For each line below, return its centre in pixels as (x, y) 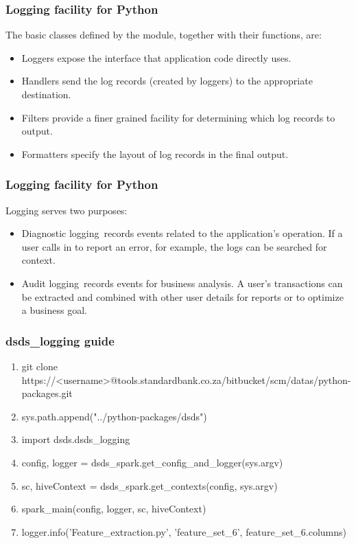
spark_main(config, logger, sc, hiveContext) (114, 509)
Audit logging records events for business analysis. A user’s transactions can (182, 283)
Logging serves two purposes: (67, 210)
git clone (39, 366)
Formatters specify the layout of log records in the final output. (155, 154)
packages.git (47, 393)
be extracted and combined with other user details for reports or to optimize (182, 296)
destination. (46, 94)
